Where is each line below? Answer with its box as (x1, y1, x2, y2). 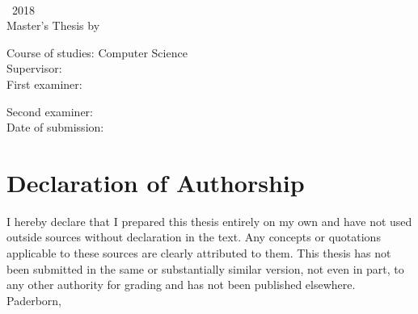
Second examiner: (6, 103, 93, 119)
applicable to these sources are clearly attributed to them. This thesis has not (6, 245, 391, 262)
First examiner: (6, 75, 82, 92)
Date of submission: (6, 119, 104, 136)
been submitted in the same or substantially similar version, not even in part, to (6, 260, 404, 277)
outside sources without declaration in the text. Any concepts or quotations (6, 228, 381, 245)
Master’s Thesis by (6, 17, 100, 34)
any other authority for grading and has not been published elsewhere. (6, 276, 356, 293)
